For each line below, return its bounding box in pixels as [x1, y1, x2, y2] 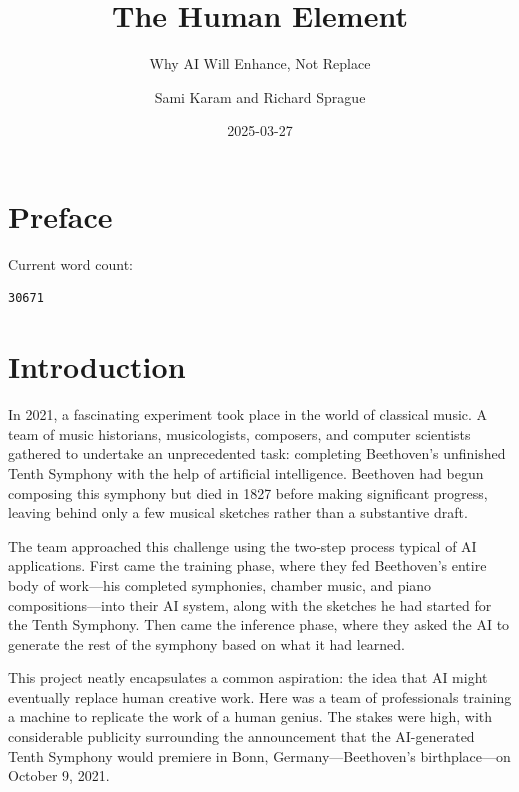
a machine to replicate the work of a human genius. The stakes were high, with [8, 706, 493, 727]
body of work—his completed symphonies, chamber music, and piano [8, 574, 432, 595]
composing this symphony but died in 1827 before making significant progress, [8, 482, 488, 503]
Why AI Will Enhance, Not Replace [149, 53, 371, 74]
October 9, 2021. [8, 765, 110, 786]
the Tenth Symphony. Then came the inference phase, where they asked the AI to [8, 614, 510, 635]
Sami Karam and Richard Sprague [154, 86, 366, 107]
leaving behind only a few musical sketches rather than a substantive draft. [8, 502, 468, 523]
